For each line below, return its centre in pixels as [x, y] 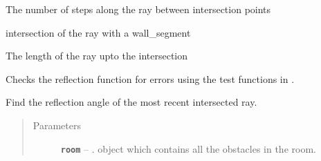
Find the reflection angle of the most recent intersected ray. [131, 102]
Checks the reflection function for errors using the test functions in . [150, 78]
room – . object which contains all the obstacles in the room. [188, 148]
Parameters [57, 125]
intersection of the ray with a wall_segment [98, 32]
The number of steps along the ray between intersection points [138, 9]
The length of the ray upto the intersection [97, 56]
